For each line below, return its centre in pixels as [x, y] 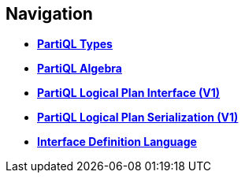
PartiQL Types [75, 44]
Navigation [49, 14]
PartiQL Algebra [80, 69]
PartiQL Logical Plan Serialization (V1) [138, 117]
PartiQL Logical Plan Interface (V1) [129, 93]
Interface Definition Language [117, 142]
